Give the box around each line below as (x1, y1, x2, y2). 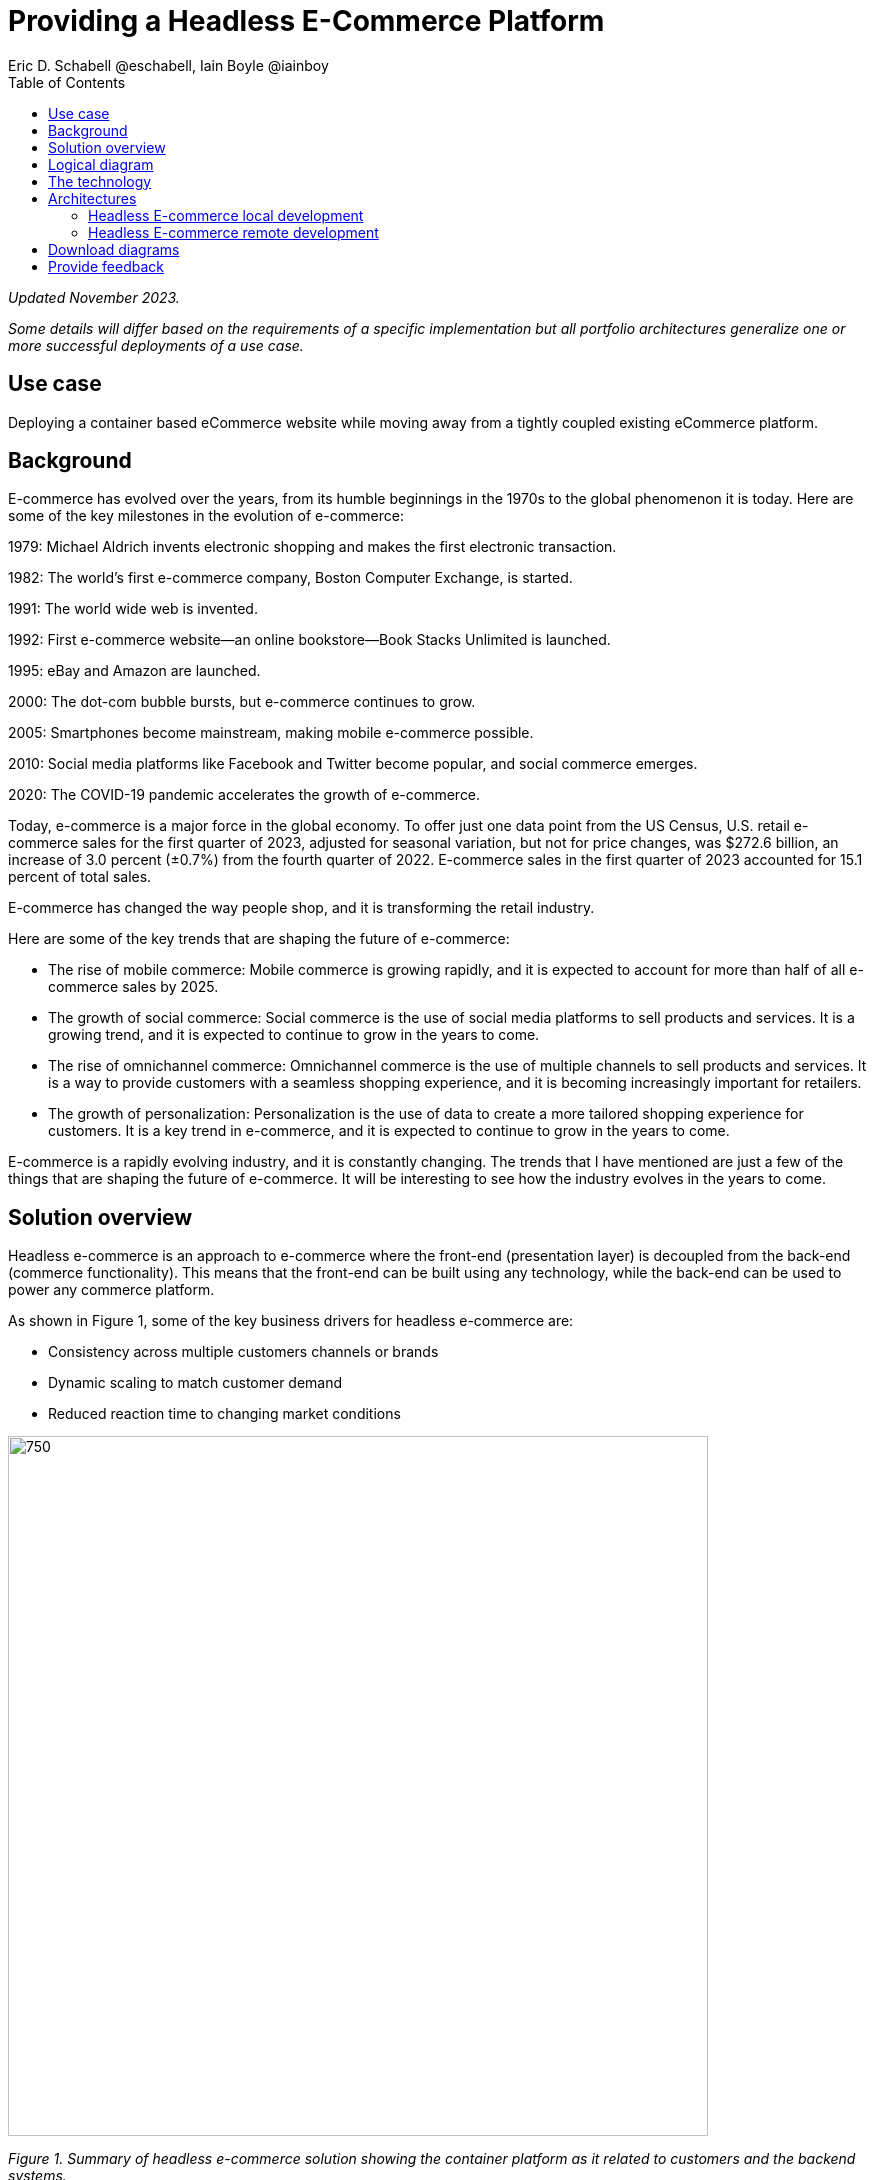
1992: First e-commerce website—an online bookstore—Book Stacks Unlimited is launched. (8, 631, 611, 649)
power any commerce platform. (8, 1281, 215, 1299)
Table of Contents (8, 73, 126, 91)
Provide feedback (48, 257, 164, 275)
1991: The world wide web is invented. (8, 600, 258, 618)
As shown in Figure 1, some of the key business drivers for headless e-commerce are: (8, 1312, 574, 1330)
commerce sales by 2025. (48, 978, 219, 996)
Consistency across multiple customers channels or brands (48, 1343, 439, 1361)
